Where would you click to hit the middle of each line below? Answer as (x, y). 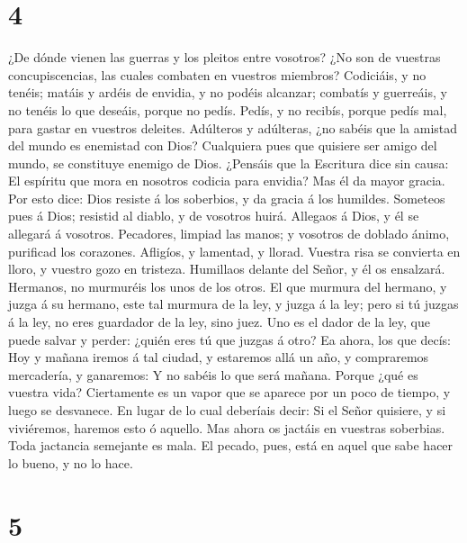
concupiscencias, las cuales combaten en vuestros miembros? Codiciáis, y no (217, 74)
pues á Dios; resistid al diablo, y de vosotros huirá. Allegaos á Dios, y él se (214, 216)
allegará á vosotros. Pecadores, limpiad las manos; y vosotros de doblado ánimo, (229, 234)
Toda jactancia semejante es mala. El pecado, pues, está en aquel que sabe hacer (231, 445)
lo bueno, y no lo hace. (71, 462)
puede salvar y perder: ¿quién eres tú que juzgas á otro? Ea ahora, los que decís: (229, 339)
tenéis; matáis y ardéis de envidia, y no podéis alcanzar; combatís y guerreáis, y (228, 92)
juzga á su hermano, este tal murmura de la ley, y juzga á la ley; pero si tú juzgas (233, 304)
